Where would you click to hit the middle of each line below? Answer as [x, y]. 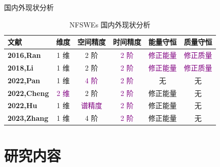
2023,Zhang [28, 118]
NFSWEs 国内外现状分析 [110, 24]
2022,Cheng [28, 93]
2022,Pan [24, 80]
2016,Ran [24, 55]
